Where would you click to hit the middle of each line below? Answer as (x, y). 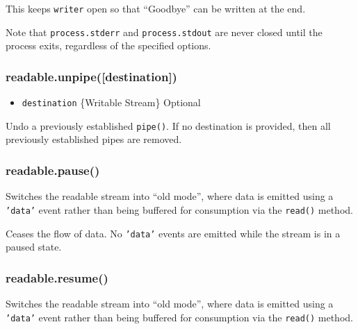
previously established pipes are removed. (94, 139)
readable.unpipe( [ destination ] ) (91, 76)
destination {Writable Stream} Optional (111, 102)
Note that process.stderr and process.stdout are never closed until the (164, 32)
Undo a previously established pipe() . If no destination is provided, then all (168, 125)
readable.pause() (53, 170)
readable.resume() (57, 277)
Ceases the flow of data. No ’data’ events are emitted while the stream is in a (173, 233)
